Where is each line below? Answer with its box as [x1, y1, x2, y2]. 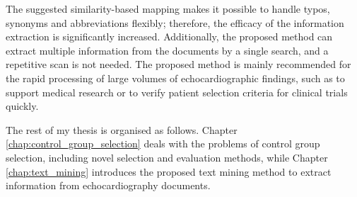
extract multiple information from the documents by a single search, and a [6, 43, 329, 57]
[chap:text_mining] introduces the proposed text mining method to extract [6, 164, 332, 179]
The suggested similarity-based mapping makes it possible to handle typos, [6, 1, 330, 16]
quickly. [6, 98, 39, 113]
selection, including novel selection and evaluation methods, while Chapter [6, 150, 328, 164]
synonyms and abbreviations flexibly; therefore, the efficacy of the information [6, 15, 344, 30]
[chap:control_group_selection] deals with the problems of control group [6, 136, 320, 151]
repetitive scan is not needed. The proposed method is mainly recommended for [6, 57, 351, 72]
